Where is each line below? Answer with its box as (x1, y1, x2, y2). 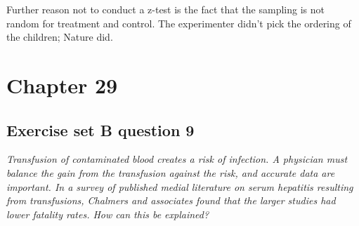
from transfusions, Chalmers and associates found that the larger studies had (6, 193, 336, 208)
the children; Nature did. (6, 29, 113, 44)
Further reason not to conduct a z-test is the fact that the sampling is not (6, 2, 325, 16)
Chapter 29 (6, 70, 118, 99)
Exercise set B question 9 (6, 119, 195, 140)
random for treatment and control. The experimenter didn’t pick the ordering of (6, 15, 351, 30)
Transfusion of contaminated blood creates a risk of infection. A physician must (6, 152, 348, 166)
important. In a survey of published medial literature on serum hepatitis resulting (6, 179, 353, 194)
